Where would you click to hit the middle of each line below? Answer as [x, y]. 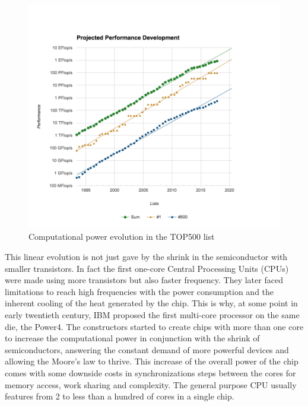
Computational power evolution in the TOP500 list [122, 237]
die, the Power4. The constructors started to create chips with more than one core [154, 326]
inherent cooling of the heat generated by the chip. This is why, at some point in [151, 303]
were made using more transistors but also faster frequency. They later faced [144, 280]
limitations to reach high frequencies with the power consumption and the [139, 291]
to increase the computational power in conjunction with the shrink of [132, 338]
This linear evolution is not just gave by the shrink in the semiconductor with [146, 257]
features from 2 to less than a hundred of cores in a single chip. [120, 396]
